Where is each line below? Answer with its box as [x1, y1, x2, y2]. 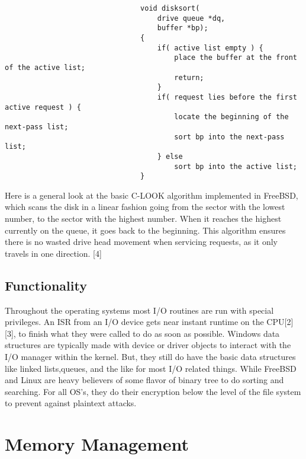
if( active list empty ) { [157, 43, 263, 52]
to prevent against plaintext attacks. [5, 397, 137, 409]
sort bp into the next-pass [174, 132, 285, 141]
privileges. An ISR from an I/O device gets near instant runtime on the [5, 315, 264, 328]
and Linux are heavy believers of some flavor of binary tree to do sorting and [5, 374, 284, 386]
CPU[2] [266, 315, 294, 328]
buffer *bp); [157, 24, 208, 33]
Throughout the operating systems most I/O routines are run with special [5, 304, 274, 316]
